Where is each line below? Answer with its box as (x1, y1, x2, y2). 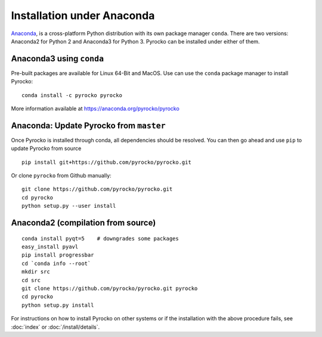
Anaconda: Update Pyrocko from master (11, 120, 166, 130)
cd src (21, 277, 41, 283)
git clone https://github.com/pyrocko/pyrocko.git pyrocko (21, 285, 198, 292)
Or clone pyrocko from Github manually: (11, 172, 112, 179)
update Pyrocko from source (11, 145, 82, 152)
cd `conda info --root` (21, 260, 91, 267)
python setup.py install (21, 301, 94, 308)
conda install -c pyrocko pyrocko (21, 92, 122, 98)
